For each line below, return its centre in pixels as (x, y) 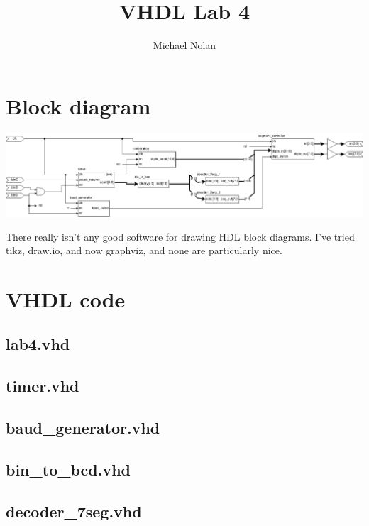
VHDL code (66, 298)
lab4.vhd (38, 344)
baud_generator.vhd (83, 428)
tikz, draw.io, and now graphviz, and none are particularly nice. (144, 250)
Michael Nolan (184, 45)
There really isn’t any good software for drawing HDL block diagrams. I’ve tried (180, 236)
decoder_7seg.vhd (74, 511)
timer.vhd (43, 386)
